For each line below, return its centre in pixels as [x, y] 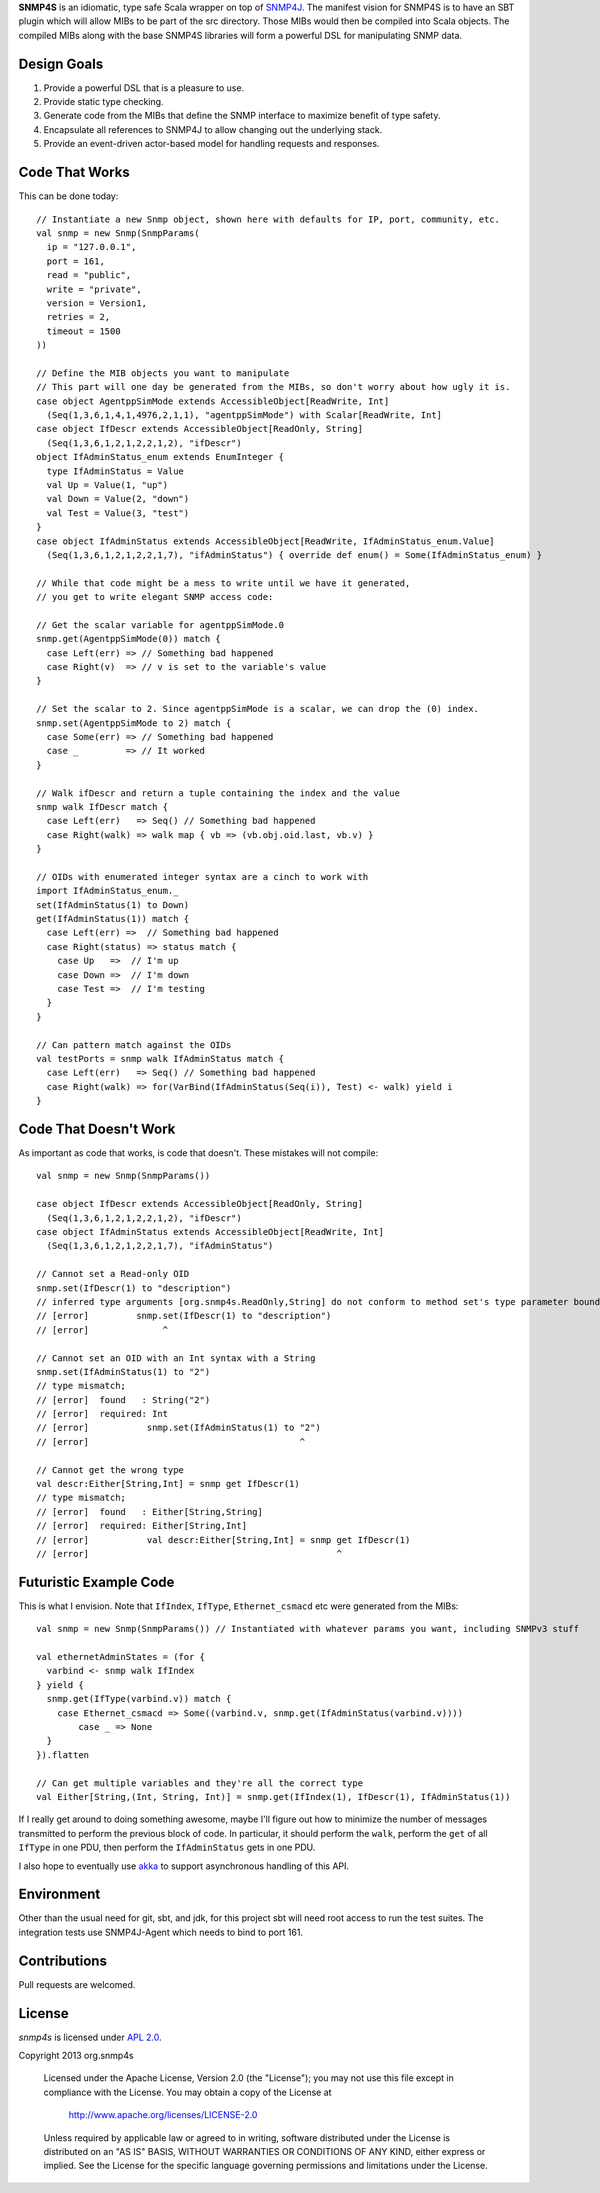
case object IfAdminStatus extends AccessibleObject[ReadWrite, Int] [210, 1232]
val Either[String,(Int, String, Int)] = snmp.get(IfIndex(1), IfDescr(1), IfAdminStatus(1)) [273, 1796]
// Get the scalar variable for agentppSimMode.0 [160, 624]
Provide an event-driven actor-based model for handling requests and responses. [211, 144]
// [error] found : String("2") [123, 1399]
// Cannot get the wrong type [110, 1469]
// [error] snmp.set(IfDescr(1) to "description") [184, 1316]
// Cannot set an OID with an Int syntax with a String [176, 1358]
